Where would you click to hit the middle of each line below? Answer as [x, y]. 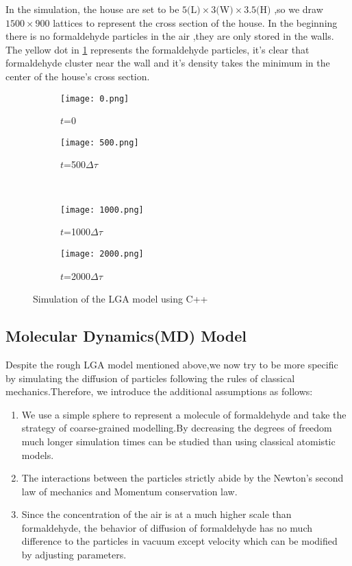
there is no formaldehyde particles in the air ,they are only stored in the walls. [170, 36]
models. [38, 455]
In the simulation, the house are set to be [92, 9]
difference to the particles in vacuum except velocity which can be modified [179, 541]
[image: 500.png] [100, 142]
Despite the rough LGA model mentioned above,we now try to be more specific [172, 364]
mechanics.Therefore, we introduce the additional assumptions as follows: [159, 391]
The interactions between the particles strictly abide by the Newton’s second [183, 478]
